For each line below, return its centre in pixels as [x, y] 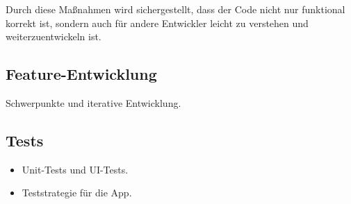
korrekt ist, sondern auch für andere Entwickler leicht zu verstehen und [157, 23]
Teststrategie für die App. [77, 193]
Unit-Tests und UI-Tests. [75, 169]
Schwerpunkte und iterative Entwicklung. [93, 102]
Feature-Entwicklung [81, 74]
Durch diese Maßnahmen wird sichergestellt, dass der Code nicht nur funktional [175, 9]
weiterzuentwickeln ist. [54, 36]
